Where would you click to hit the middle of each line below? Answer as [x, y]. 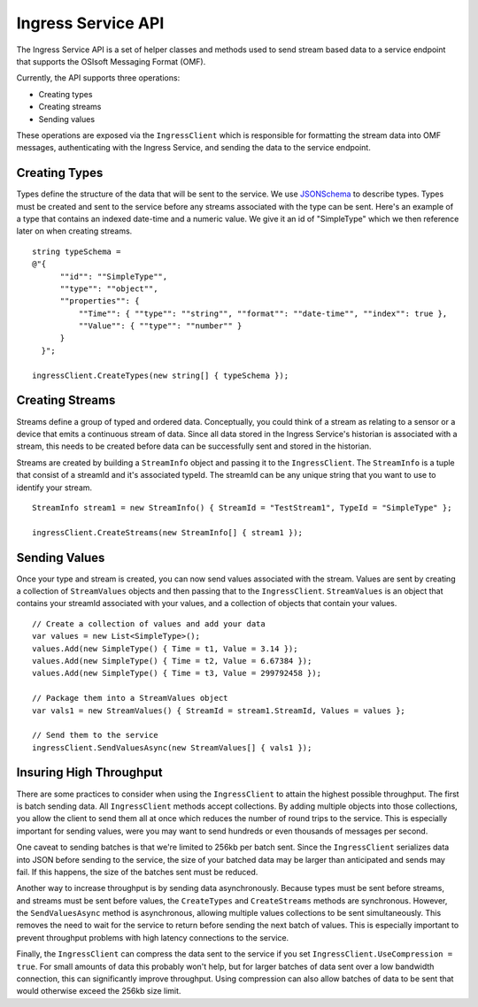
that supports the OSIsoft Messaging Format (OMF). [111, 61]
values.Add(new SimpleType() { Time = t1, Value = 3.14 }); [165, 649]
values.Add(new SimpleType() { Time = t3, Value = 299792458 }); [177, 673]
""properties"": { [100, 301]
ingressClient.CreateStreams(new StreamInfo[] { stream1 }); [167, 532]
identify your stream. [54, 488]
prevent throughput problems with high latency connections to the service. [153, 937]
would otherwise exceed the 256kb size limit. [99, 991]
